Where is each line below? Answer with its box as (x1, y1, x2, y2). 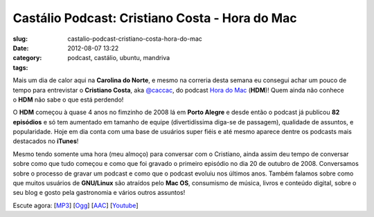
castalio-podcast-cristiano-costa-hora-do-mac (67, 35, 202, 43)
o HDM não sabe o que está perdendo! (12, 95, 124, 104)
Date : (12, 44, 29, 52)
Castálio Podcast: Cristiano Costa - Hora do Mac (12, 10, 297, 26)
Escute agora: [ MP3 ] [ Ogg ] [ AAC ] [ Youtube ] (12, 201, 139, 209)
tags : (12, 63, 28, 72)
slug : (12, 35, 28, 43)
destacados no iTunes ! (12, 137, 79, 145)
